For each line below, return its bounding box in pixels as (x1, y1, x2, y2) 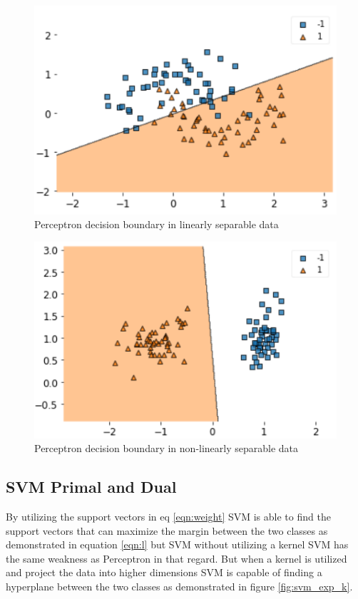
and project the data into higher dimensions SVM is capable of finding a (6, 565, 322, 580)
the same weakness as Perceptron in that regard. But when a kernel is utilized (6, 551, 347, 565)
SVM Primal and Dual (6, 476, 177, 498)
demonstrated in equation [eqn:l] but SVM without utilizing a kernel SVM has (6, 537, 349, 552)
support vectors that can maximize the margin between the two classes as (6, 523, 328, 538)
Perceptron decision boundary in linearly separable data (34, 217, 279, 232)
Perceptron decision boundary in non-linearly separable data (34, 441, 299, 456)
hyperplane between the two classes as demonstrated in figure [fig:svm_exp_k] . (6, 578, 353, 593)
